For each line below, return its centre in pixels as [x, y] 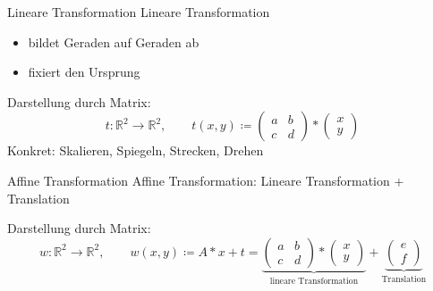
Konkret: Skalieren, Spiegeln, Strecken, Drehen [136, 150]
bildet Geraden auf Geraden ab [114, 42]
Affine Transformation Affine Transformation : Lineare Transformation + [206, 180]
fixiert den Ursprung [84, 72]
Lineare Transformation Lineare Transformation [139, 12]
